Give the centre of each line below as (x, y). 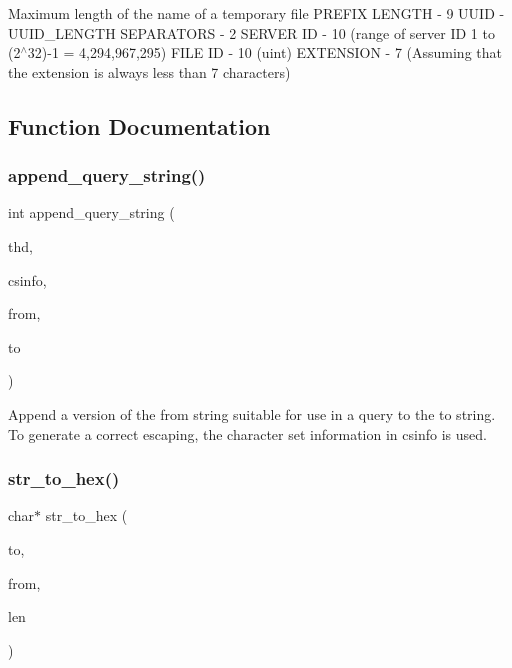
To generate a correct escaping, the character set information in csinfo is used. (247, 433)
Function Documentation (139, 125)
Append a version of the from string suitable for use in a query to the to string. (252, 413)
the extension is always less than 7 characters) (149, 71)
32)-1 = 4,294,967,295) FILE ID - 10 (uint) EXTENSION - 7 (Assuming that (264, 52)
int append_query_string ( (91, 212)
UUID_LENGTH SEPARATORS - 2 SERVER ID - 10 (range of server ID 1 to (251, 32)
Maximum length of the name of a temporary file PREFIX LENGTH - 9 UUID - (256, 13)
